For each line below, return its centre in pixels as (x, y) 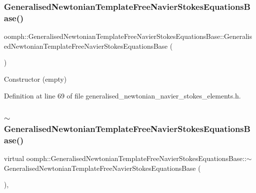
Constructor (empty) (35, 79)
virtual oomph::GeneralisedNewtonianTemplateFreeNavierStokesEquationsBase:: (125, 158)
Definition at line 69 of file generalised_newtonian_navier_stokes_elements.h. (123, 95)
